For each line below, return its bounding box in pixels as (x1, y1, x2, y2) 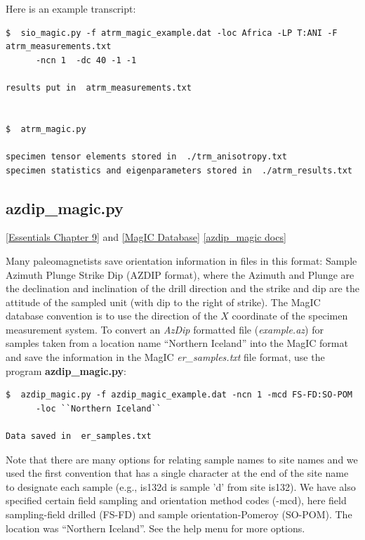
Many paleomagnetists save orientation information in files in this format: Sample (6, 253, 357, 268)
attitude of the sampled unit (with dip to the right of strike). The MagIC (6, 294, 321, 309)
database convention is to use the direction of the (6, 308, 218, 323)
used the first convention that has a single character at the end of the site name (6, 466, 349, 480)
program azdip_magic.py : (6, 363, 126, 378)
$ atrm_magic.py (6, 124, 86, 134)
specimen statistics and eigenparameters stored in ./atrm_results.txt (6, 165, 352, 176)
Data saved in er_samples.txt (6, 431, 152, 442)
